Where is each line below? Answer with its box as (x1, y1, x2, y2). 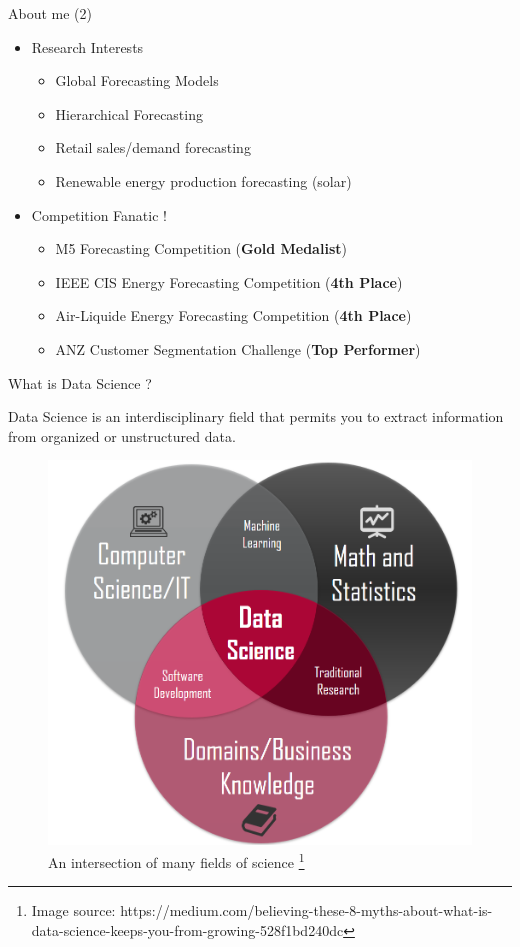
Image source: (31, 900, 116, 921)
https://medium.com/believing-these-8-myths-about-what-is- (120, 900, 493, 921)
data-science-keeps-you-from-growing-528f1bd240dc (31, 920, 344, 941)
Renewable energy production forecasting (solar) (55, 170, 352, 191)
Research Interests (31, 36, 144, 57)
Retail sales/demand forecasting (55, 137, 251, 158)
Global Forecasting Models (55, 70, 219, 91)
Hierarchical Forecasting (55, 103, 203, 124)
